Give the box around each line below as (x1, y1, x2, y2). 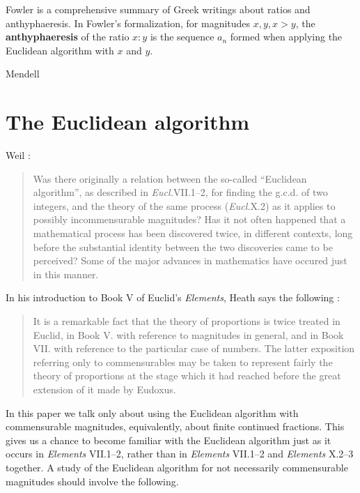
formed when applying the (230, 29, 343, 44)
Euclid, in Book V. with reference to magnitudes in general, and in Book (33, 327, 344, 342)
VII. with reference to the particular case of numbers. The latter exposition (33, 341, 355, 356)
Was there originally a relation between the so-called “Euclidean (33, 171, 307, 185)
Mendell (6, 66, 40, 81)
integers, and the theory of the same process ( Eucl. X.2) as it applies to (33, 198, 336, 213)
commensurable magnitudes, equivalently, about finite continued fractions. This (6, 419, 345, 434)
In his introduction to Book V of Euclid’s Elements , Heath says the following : (6, 290, 340, 305)
